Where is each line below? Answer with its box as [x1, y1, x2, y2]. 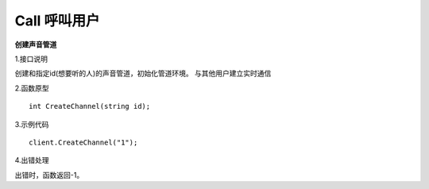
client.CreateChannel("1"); [29, 137, 138, 147]
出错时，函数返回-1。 [14, 170, 84, 179]
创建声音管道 [14, 40, 57, 49]
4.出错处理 [14, 156, 49, 165]
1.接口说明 [14, 54, 48, 64]
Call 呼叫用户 [14, 12, 100, 29]
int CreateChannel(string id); [29, 102, 151, 111]
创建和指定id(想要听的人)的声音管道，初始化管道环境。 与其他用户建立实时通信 [14, 68, 272, 79]
